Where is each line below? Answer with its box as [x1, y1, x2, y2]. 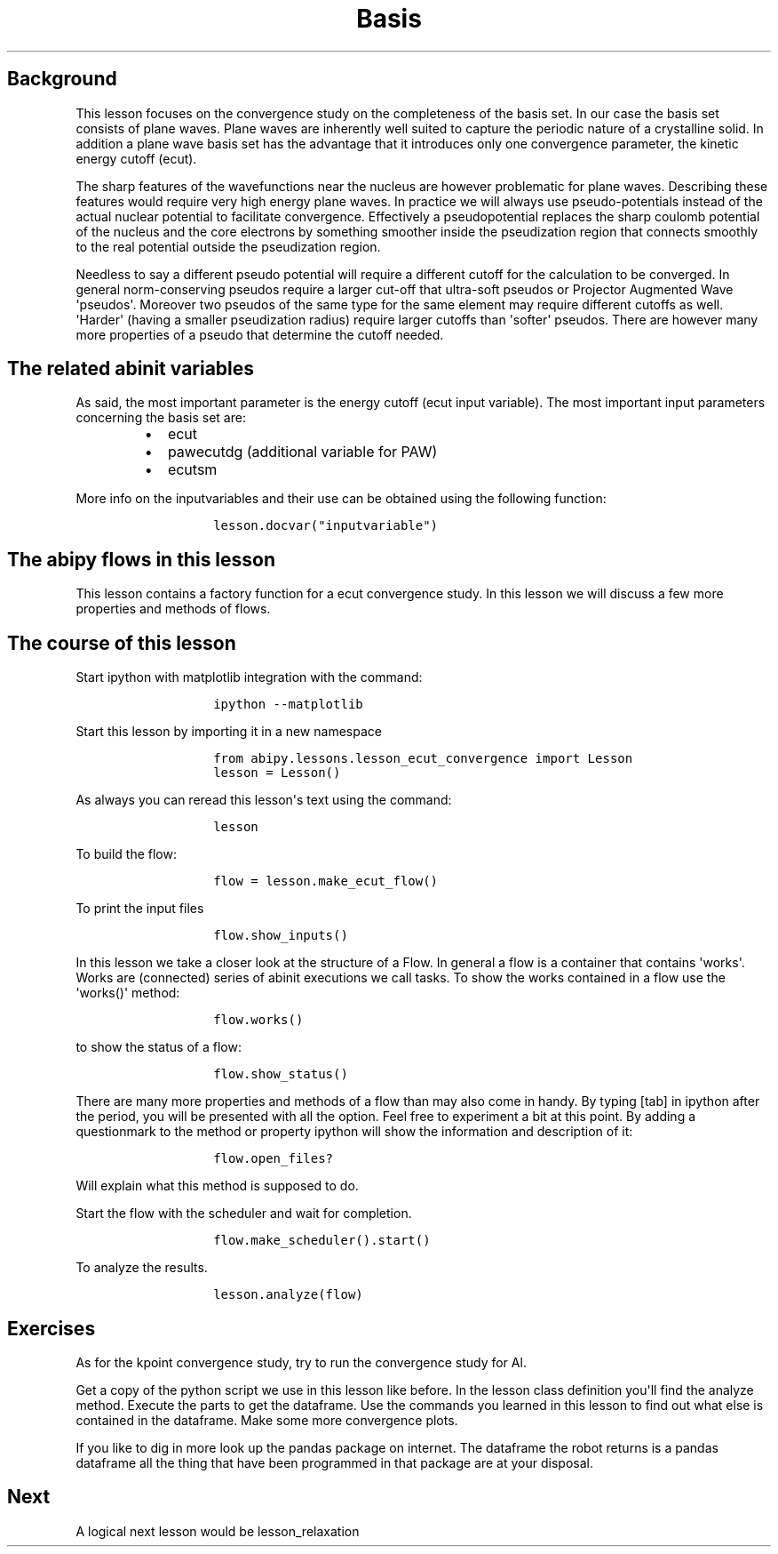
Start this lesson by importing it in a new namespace [75, 724, 382, 740]
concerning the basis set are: [75, 410, 246, 426]
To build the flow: [75, 846, 177, 862]
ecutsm [167, 461, 218, 479]
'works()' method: [75, 985, 180, 1001]
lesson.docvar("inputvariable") [213, 518, 439, 533]
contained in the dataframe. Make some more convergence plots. [75, 1412, 458, 1428]
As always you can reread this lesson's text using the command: [75, 792, 452, 808]
